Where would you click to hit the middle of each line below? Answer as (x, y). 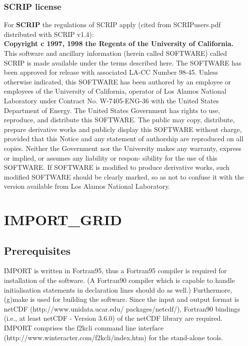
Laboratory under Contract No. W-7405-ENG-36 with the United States (111, 100)
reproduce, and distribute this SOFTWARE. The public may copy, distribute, (119, 120)
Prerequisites (37, 250)
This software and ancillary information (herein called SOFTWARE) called (116, 53)
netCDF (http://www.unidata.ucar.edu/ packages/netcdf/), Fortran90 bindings (122, 308)
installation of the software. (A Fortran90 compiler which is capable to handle (119, 280)
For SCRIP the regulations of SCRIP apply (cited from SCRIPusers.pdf (112, 25)
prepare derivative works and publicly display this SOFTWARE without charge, (123, 129)
